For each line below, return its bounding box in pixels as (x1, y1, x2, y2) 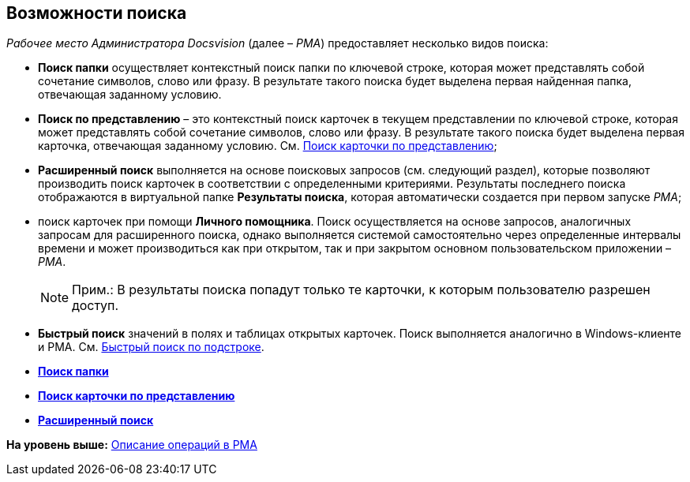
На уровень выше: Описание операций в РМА (6, 438, 257, 452)
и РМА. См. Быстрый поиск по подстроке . (38, 340, 264, 354)
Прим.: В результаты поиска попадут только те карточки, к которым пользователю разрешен (72, 282, 651, 298)
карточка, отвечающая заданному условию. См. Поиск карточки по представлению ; (38, 139, 497, 153)
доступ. (72, 297, 119, 314)
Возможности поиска (6, 3, 187, 23)
